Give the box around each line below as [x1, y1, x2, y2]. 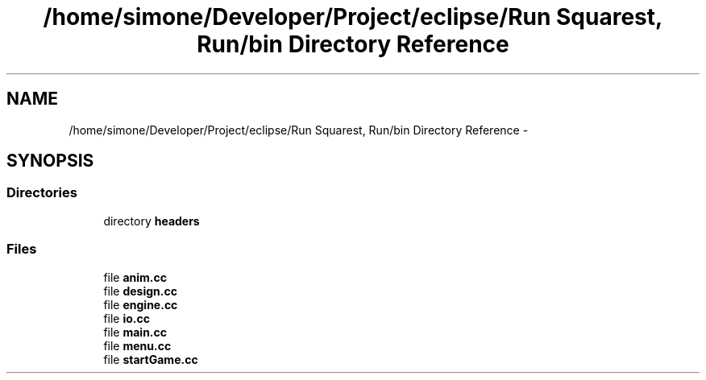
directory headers [103, 213, 200, 228]
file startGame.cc [103, 352, 198, 366]
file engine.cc [103, 297, 178, 312]
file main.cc [103, 324, 168, 339]
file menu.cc [103, 338, 172, 353]
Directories [6, 184, 77, 201]
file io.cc [103, 311, 150, 325]
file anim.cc [103, 270, 168, 284]
